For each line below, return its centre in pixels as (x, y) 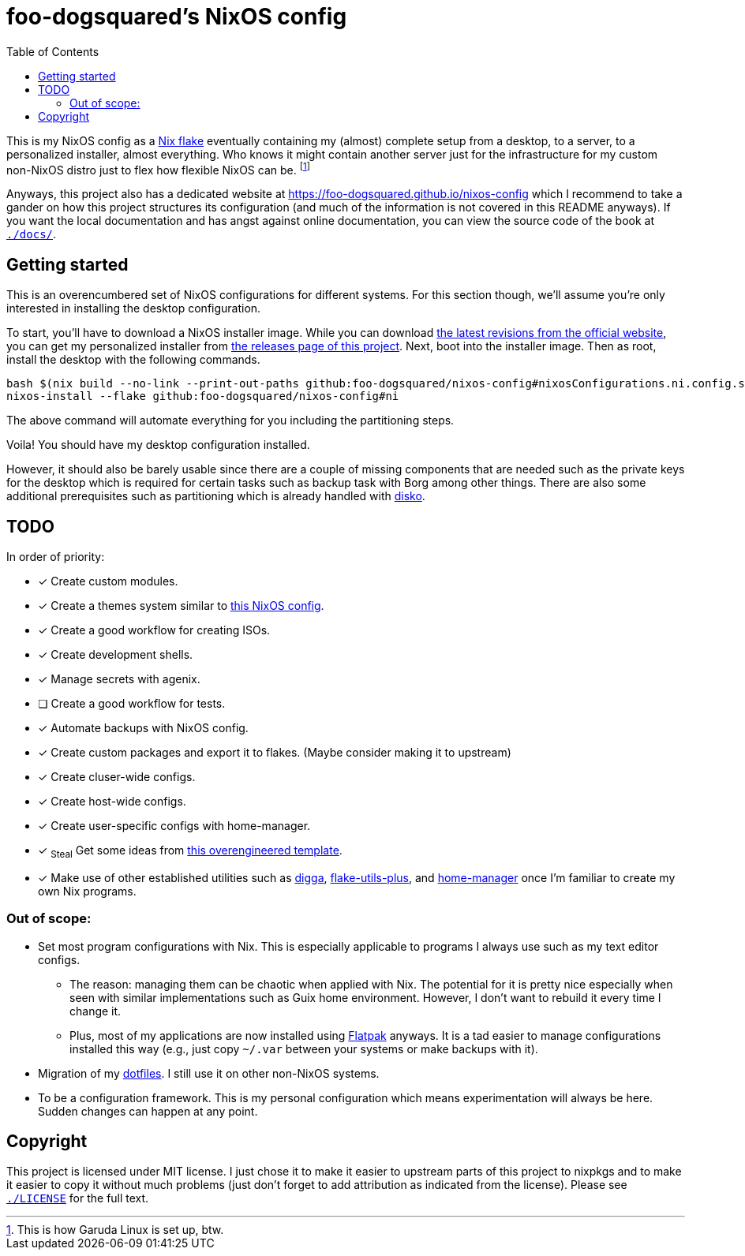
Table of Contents (53, 51)
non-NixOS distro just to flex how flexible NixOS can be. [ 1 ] (158, 168)
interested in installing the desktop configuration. (134, 308)
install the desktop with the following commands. (133, 360)
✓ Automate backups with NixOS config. (143, 728)
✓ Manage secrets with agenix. (119, 679)
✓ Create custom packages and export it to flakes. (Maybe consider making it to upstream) (275, 753)
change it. (95, 1011)
